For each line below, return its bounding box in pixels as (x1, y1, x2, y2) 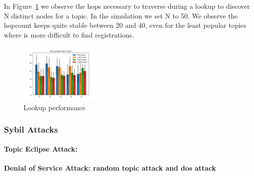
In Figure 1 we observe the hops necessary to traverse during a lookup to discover (4, 1, 250, 11)
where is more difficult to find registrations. (4, 29, 134, 39)
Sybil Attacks (4, 123, 58, 135)
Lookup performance (23, 102, 86, 113)
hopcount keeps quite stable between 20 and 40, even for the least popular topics (4, 20, 247, 30)
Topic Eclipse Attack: (4, 144, 78, 154)
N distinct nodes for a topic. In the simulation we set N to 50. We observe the (4, 10, 238, 20)
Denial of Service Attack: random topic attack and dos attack (4, 163, 216, 173)
